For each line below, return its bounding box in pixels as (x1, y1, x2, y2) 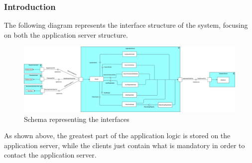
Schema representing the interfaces (24, 113, 129, 124)
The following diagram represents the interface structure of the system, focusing (4, 20, 248, 30)
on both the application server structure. (4, 29, 128, 40)
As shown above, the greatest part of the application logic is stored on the (4, 130, 231, 141)
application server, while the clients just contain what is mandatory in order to (4, 140, 245, 150)
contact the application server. (4, 150, 97, 160)
